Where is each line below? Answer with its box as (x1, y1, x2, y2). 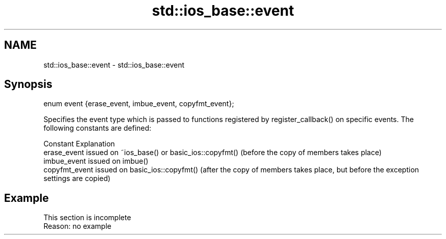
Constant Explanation (43, 139, 115, 148)
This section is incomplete (43, 213, 131, 222)
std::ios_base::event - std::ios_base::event (43, 60, 185, 69)
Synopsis (4, 78, 52, 91)
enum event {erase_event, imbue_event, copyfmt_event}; (43, 99, 234, 108)
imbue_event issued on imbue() (43, 157, 149, 166)
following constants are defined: (43, 124, 152, 133)
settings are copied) (43, 174, 110, 183)
